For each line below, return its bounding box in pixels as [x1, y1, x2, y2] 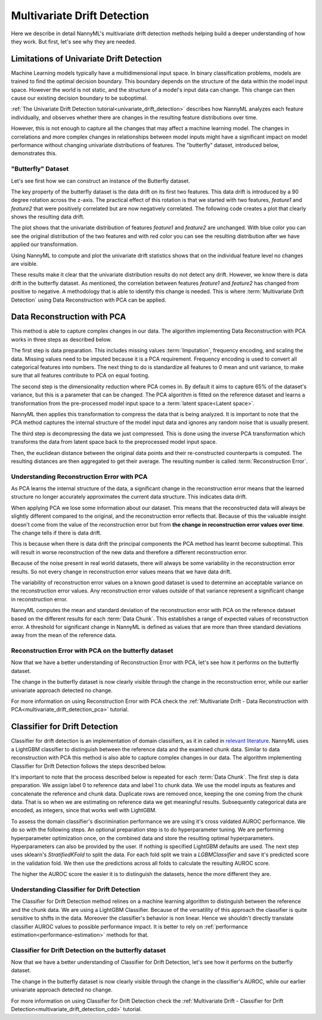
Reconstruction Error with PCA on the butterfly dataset [11, 647, 174, 655]
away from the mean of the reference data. [11, 632, 117, 639]
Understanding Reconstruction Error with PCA [11, 472, 148, 481]
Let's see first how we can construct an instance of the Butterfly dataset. [11, 177, 190, 185]
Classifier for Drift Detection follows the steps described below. [11, 762, 167, 770]
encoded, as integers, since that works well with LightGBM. [11, 807, 157, 814]
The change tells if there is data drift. [11, 529, 102, 537]
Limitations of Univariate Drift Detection [11, 54, 162, 64]
